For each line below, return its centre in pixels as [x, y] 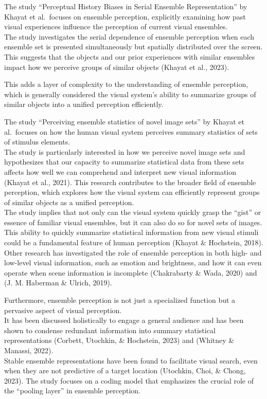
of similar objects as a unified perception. [69, 202]
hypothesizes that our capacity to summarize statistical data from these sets [124, 162]
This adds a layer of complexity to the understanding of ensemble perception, [126, 84]
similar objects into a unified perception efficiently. [84, 104]
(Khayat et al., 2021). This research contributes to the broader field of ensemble [130, 182]
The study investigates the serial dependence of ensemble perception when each [129, 36]
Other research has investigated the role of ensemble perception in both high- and [133, 252]
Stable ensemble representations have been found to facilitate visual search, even [131, 360]
